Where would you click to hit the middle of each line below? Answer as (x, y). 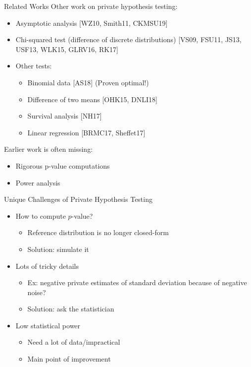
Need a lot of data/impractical (74, 342)
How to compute (41, 215)
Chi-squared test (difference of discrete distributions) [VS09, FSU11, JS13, (128, 39)
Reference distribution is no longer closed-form (98, 232)
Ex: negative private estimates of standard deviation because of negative (137, 282)
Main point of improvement (69, 359)
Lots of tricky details (47, 266)
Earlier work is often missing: (49, 149)
